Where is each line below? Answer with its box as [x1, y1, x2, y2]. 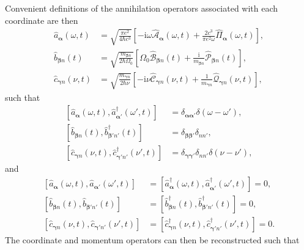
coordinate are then [5, 13, 78, 26]
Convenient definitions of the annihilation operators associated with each [5, 2, 278, 14]
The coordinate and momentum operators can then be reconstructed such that [5, 233, 300, 246]
